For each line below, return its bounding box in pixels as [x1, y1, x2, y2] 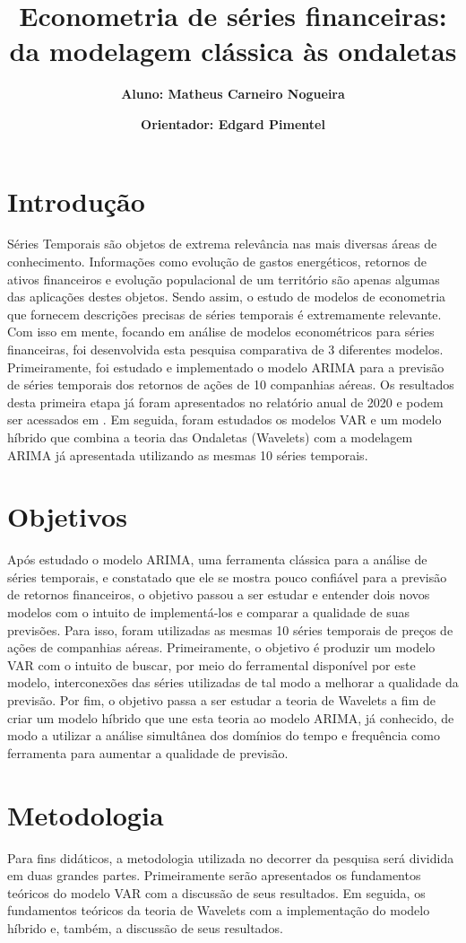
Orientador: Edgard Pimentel [141, 114, 325, 133]
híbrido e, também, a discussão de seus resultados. [7, 918, 283, 937]
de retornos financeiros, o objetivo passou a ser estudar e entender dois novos [7, 585, 430, 604]
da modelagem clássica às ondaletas [9, 32, 457, 69]
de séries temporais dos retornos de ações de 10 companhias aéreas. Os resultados [7, 375, 454, 394]
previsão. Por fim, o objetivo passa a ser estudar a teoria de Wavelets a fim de [7, 691, 436, 710]
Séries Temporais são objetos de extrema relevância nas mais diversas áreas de [7, 234, 437, 253]
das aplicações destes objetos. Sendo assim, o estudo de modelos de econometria [7, 287, 446, 306]
